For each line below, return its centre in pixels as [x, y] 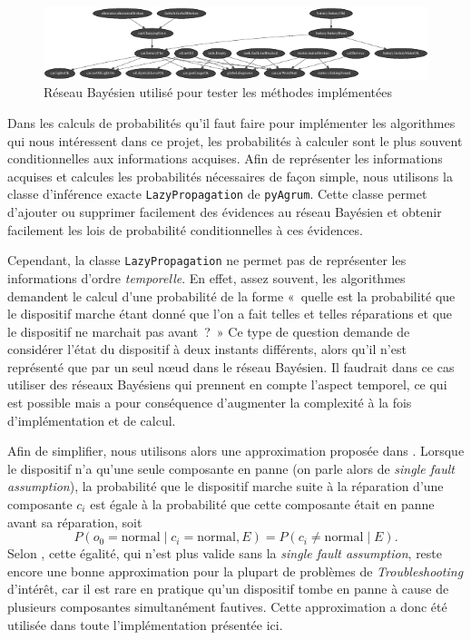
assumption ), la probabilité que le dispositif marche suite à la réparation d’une [226, 486]
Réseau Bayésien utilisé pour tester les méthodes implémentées [218, 92]
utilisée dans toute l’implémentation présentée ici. [145, 624]
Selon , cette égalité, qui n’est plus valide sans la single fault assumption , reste [225, 553]
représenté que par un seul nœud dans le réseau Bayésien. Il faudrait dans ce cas [231, 366]
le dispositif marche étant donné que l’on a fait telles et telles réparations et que [230, 314]
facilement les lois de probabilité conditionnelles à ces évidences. [185, 229]
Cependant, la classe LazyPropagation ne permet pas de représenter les [207, 260]
